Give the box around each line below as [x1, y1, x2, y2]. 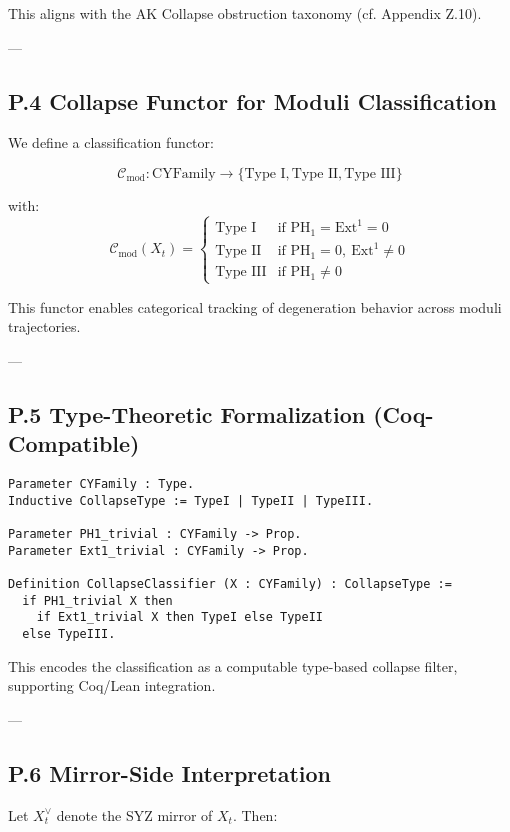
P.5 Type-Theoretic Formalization [8, 398, 366, 429]
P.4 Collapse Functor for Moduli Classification [8, 85, 497, 116]
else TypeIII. [22, 626, 116, 641]
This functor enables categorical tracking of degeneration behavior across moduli [8, 296, 502, 317]
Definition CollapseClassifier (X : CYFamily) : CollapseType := [8, 576, 452, 591]
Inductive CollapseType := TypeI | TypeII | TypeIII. [8, 493, 374, 508]
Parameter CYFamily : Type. [8, 477, 195, 492]
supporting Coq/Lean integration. [8, 675, 216, 696]
